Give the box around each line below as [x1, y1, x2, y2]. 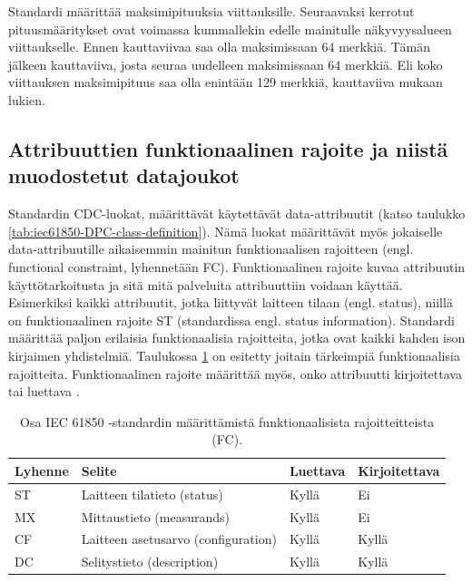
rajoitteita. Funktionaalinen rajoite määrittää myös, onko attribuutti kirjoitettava [8, 364, 462, 383]
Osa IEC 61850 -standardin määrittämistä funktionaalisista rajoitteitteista [20, 412, 435, 431]
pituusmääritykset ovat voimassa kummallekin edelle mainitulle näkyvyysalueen [8, 19, 452, 38]
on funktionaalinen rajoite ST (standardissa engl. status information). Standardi [8, 310, 455, 329]
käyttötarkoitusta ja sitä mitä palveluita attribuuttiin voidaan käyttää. [8, 275, 403, 294]
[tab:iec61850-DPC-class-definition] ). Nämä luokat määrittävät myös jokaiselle [8, 221, 443, 240]
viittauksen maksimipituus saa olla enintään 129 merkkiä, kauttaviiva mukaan [8, 73, 443, 92]
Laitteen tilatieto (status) [81, 484, 223, 503]
